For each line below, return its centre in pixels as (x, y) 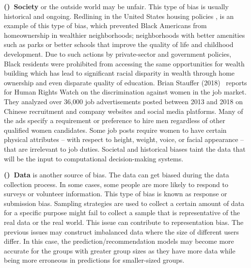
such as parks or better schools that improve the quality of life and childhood (119, 44)
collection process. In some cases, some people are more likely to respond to (116, 184)
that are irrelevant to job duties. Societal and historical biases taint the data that (125, 149)
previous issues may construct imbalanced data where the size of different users (121, 231)
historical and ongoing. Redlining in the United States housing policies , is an (119, 16)
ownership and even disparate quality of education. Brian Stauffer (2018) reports (125, 82)
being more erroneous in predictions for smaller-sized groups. (94, 260)
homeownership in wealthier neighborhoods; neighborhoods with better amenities (125, 35)
